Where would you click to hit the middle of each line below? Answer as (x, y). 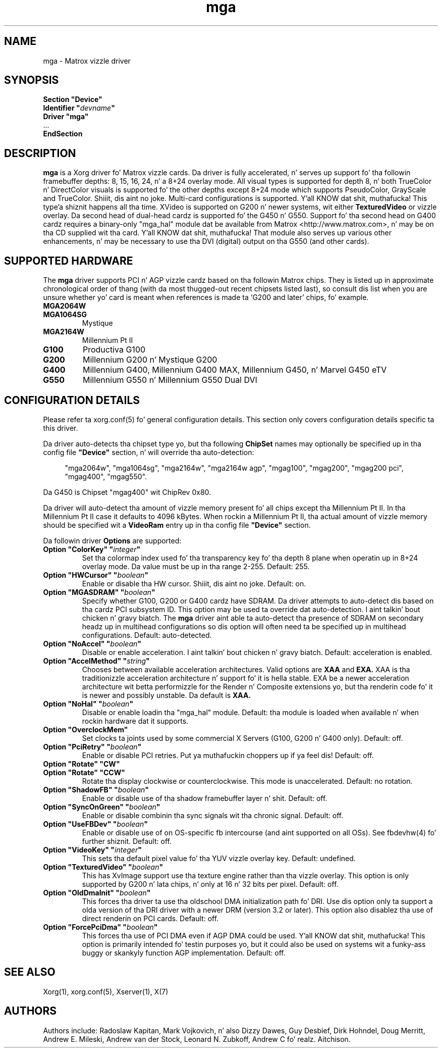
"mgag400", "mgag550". (106, 476)
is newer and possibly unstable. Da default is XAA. (167, 695)
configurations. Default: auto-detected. (147, 635)
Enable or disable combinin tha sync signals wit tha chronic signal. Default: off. (213, 815)
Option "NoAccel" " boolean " (92, 643)
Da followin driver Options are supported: (112, 540)
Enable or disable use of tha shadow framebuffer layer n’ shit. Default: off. (205, 798)
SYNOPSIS (32, 80)
